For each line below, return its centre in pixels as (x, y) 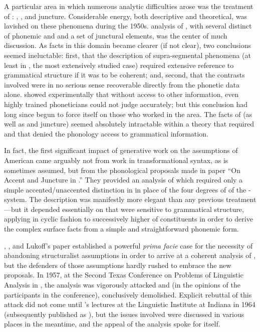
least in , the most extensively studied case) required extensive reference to (119, 65)
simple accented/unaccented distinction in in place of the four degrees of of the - (127, 189)
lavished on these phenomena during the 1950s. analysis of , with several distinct (128, 26)
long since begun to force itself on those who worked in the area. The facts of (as (128, 114)
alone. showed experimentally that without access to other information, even (121, 94)
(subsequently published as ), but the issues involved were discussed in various (124, 314)
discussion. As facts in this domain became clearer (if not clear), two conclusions (128, 45)
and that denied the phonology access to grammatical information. (106, 133)
